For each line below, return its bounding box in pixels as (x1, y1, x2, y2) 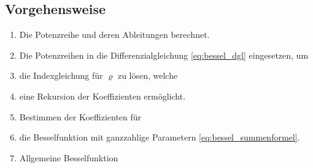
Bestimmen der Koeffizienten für (19, 110, 142, 123)
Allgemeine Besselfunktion (19, 151, 118, 164)
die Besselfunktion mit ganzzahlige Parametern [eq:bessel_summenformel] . (19, 131, 300, 144)
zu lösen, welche (117, 69, 178, 82)
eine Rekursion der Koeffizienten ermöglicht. (19, 89, 186, 102)
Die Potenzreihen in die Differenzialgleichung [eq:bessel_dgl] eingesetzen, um (19, 48, 309, 61)
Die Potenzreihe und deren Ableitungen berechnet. (19, 28, 210, 41)
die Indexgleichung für (19, 69, 103, 82)
